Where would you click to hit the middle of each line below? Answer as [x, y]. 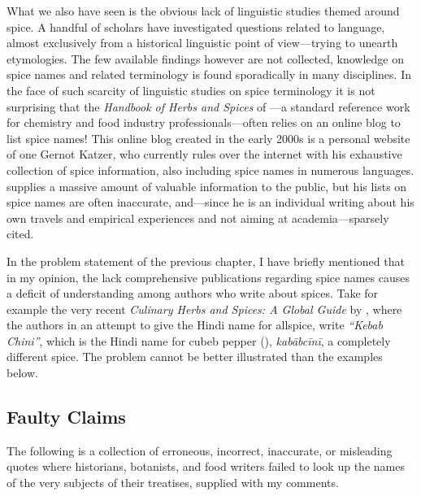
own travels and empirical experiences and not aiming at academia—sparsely [198, 218]
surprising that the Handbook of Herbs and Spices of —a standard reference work [208, 106]
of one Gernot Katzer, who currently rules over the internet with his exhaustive [204, 154]
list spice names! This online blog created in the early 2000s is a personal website [208, 138]
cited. [20, 234]
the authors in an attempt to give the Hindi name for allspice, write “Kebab [195, 325]
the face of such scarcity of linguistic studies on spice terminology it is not [191, 90]
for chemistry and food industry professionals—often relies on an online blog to [204, 122]
